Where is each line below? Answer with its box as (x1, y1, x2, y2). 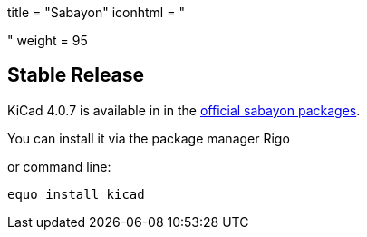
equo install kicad (7, 186, 145, 202)
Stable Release (7, 64, 145, 87)
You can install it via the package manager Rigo (7, 130, 290, 146)
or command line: (7, 158, 111, 174)
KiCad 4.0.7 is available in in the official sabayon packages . (7, 102, 361, 118)
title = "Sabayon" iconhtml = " (7, 5, 185, 20)
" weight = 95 (7, 33, 88, 48)
